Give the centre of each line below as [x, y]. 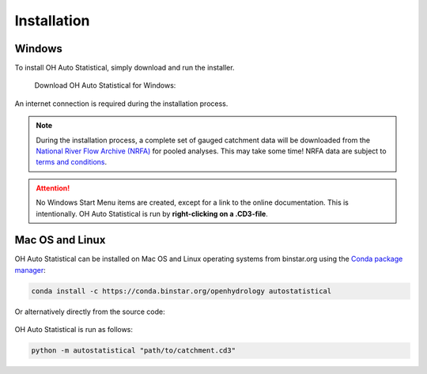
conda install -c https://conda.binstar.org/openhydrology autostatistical [181, 291]
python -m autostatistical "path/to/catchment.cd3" [134, 351]
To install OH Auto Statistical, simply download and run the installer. [125, 68]
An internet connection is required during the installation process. [121, 104]
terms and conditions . [72, 162]
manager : [30, 270]
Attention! [53, 188]
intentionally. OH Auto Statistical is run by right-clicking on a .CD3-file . [152, 213]
